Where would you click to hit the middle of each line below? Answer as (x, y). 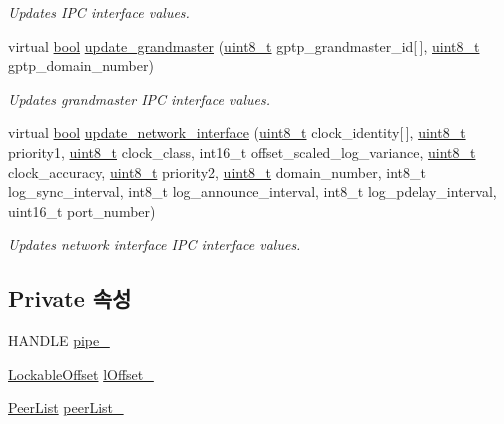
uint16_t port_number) (82, 210)
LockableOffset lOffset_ (81, 373)
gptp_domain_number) (81, 65)
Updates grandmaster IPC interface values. (139, 98)
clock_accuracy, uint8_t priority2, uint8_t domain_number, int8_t (217, 171)
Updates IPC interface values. (99, 12)
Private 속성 (70, 298)
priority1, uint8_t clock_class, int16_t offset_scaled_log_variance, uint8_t (242, 151)
